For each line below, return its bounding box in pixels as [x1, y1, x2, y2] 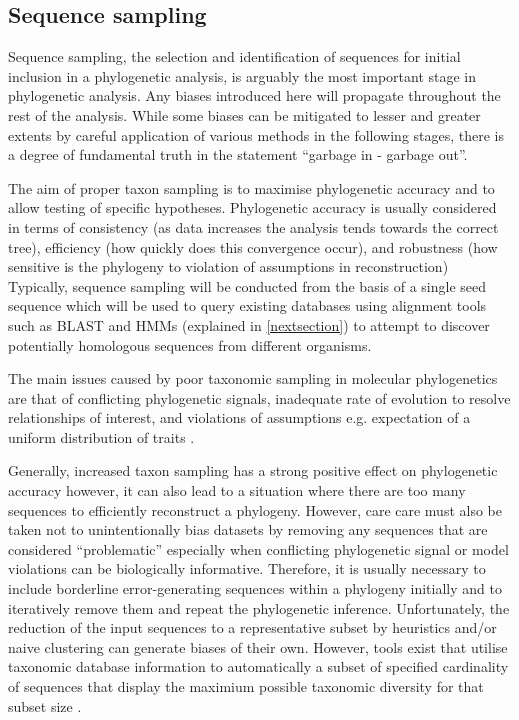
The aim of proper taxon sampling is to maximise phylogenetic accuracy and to [8, 177, 495, 198]
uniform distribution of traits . [8, 426, 195, 447]
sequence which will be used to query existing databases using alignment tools [8, 295, 487, 316]
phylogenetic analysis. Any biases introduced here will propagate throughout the [8, 85, 501, 106]
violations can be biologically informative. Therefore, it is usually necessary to [8, 558, 486, 579]
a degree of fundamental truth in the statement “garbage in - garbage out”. [8, 144, 468, 165]
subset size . [8, 695, 82, 716]
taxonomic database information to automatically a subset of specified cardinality [8, 656, 509, 677]
